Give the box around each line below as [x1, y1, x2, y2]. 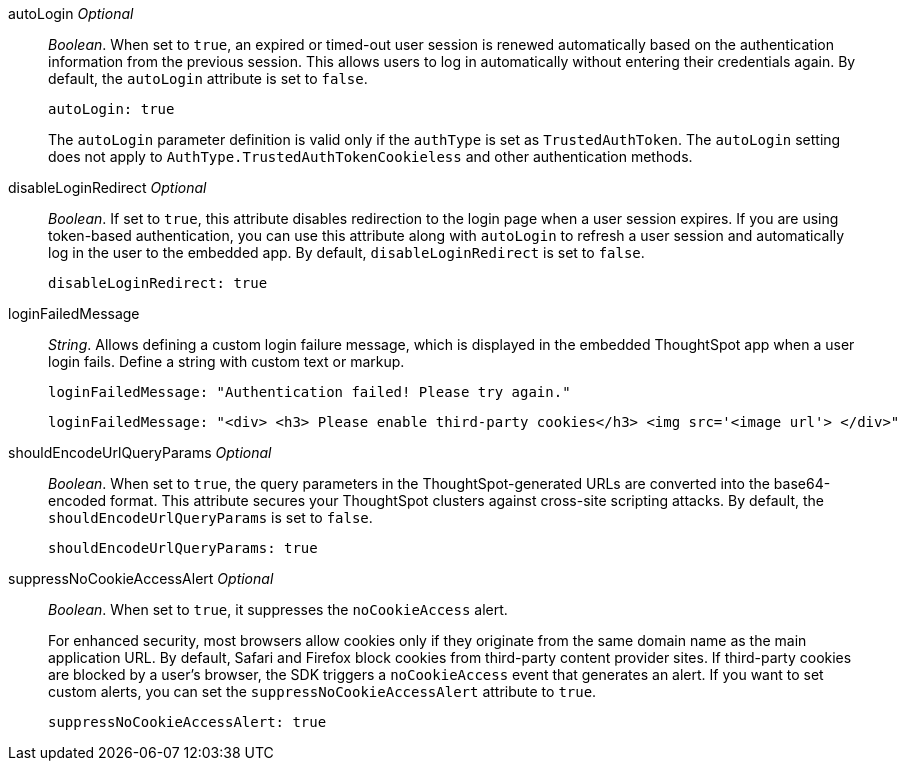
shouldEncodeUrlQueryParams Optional [8, 444, 272, 461]
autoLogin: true [48, 101, 175, 117]
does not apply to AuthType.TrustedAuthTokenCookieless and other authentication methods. [48, 148, 693, 165]
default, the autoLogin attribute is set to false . [48, 70, 368, 87]
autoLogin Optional [8, 5, 134, 22]
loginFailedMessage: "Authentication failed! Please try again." [48, 384, 571, 400]
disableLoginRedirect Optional [8, 179, 207, 196]
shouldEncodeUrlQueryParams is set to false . [48, 509, 373, 526]
